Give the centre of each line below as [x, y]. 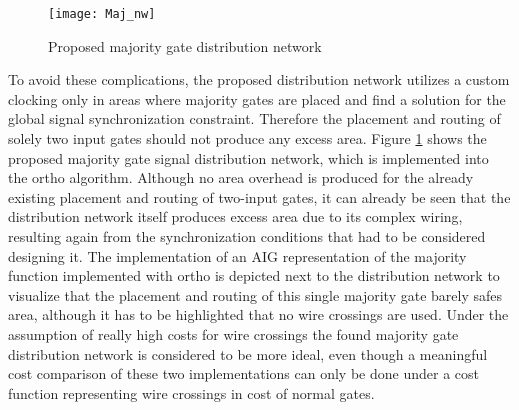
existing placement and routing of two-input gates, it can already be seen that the [259, 196]
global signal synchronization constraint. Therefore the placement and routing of [254, 118]
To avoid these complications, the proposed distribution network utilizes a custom [259, 79]
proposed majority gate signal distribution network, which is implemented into [248, 157]
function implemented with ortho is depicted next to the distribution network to [254, 275]
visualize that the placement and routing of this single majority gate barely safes [255, 294]
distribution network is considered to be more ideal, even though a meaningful [248, 353]
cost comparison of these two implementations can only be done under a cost [243, 373]
